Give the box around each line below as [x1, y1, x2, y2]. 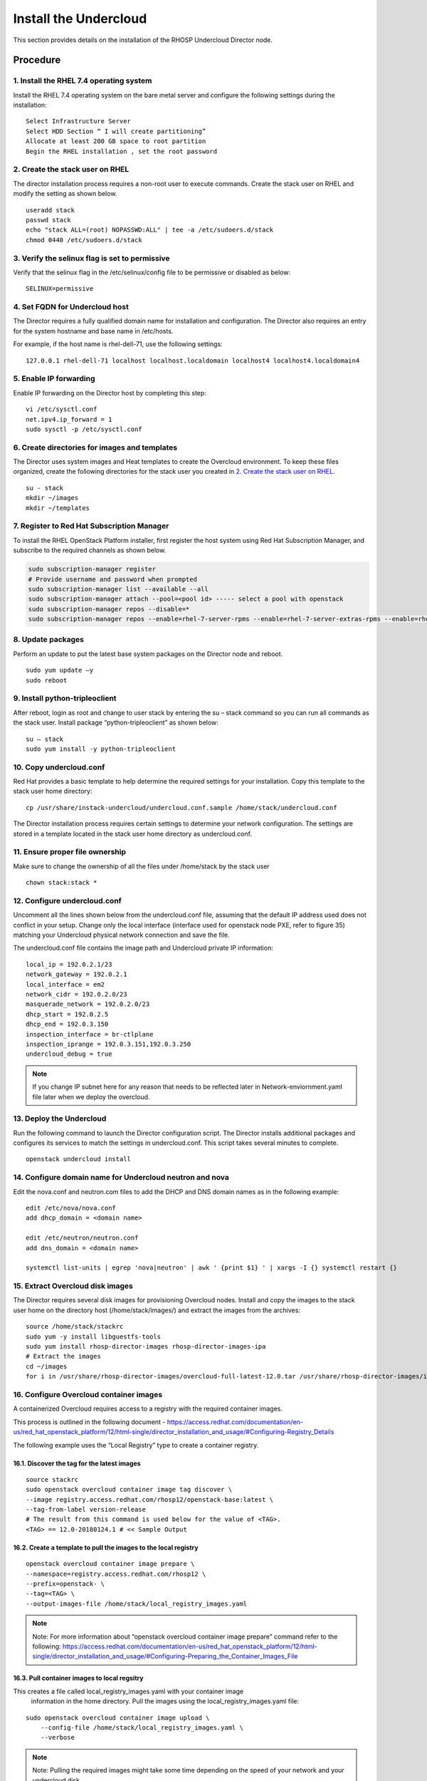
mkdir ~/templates [26, 504, 90, 512]
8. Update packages [13, 635, 85, 645]
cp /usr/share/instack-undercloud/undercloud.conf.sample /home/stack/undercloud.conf [26, 804, 337, 811]
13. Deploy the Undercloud [13, 1113, 107, 1123]
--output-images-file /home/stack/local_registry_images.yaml [26, 1599, 248, 1608]
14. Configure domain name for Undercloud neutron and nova [13, 1173, 229, 1183]
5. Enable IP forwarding [13, 374, 95, 384]
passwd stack [26, 216, 71, 224]
